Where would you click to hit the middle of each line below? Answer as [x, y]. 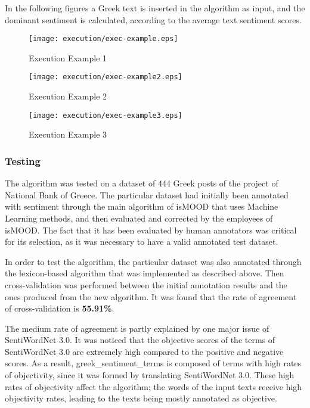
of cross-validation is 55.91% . [60, 308]
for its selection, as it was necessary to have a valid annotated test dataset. [142, 242]
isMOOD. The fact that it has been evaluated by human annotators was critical [151, 230]
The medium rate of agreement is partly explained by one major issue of [137, 328]
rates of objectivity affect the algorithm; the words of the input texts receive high [154, 386]
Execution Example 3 [68, 134]
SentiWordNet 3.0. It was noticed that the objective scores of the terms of [140, 340]
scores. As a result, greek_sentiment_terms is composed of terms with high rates [153, 363]
